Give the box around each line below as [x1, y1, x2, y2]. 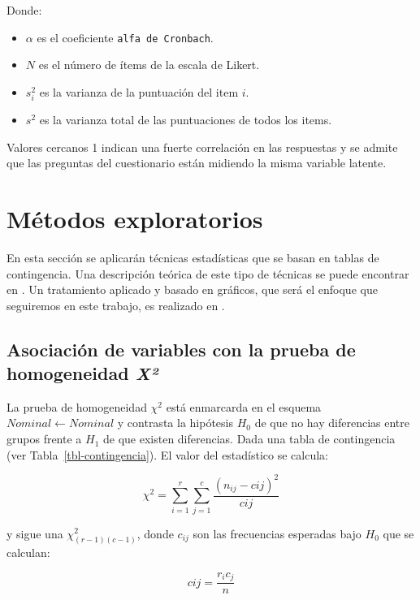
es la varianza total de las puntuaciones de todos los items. [39, 111, 332, 127]
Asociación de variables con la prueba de [6, 336, 356, 361]
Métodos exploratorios [6, 201, 263, 235]
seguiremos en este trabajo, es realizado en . [6, 296, 225, 313]
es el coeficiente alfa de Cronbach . [37, 28, 214, 45]
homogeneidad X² [6, 360, 158, 386]
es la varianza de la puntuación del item [39, 83, 239, 100]
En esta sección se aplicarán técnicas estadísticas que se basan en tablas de [6, 248, 379, 265]
